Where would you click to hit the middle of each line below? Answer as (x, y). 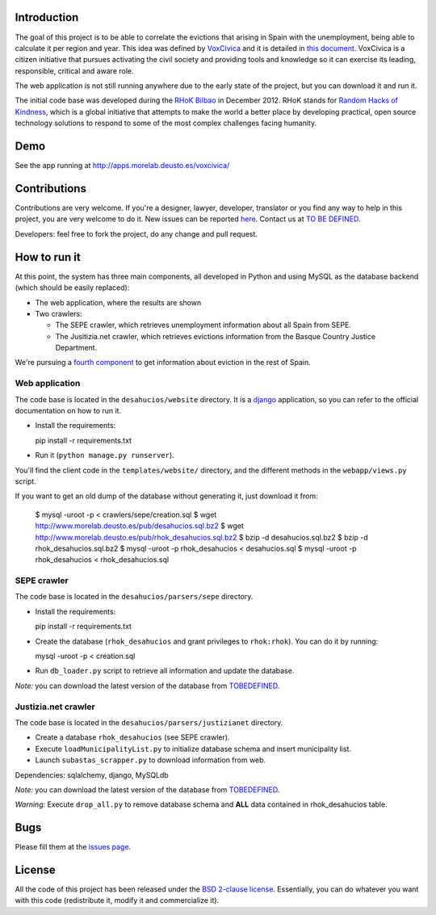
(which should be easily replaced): (72, 288)
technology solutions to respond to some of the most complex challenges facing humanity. (166, 123)
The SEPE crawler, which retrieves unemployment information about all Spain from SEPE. (203, 325)
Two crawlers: (59, 313)
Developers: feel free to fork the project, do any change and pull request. (136, 233)
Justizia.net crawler (55, 707)
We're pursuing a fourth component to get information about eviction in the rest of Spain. (163, 363)
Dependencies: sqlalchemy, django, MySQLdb (92, 774)
